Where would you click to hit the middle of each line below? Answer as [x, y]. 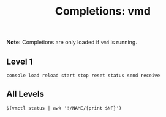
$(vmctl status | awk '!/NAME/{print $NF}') [64, 108]
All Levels [25, 94]
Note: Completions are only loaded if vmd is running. [72, 42]
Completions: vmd [103, 11]
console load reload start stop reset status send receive [83, 76]
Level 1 [20, 61]
